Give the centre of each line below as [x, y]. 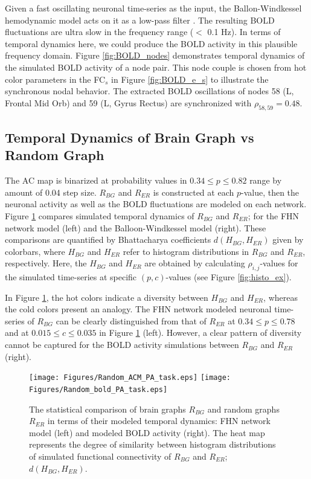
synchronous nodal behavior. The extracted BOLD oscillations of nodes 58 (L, [149, 91]
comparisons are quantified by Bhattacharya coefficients [108, 240]
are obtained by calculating [195, 263]
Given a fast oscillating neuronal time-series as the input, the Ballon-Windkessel [153, 8]
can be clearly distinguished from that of [131, 320]
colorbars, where [35, 251]
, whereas [281, 297]
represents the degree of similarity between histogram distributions [152, 444]
